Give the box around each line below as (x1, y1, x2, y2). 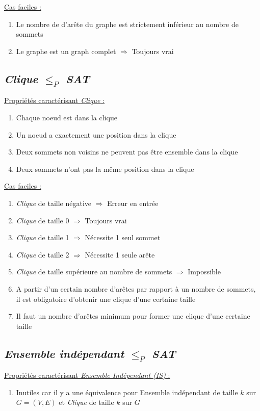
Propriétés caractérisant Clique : (4, 95, 105, 106)
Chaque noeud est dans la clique (16, 112, 117, 122)
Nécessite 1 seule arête (85, 249, 155, 260)
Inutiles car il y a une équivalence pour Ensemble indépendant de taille (16, 387, 238, 397)
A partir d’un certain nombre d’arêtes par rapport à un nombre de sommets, (16, 283, 256, 294)
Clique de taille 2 (16, 249, 69, 260)
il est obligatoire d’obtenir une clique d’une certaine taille (16, 293, 196, 304)
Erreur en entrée (107, 197, 159, 208)
